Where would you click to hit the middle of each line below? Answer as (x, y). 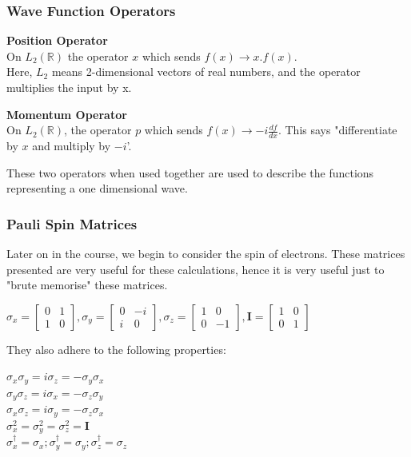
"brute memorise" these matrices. (87, 285)
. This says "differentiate (337, 130)
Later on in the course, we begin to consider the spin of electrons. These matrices (206, 254)
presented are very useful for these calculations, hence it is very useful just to (196, 269)
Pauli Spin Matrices (72, 223)
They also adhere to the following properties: (116, 349)
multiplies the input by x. (69, 87)
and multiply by (72, 146)
